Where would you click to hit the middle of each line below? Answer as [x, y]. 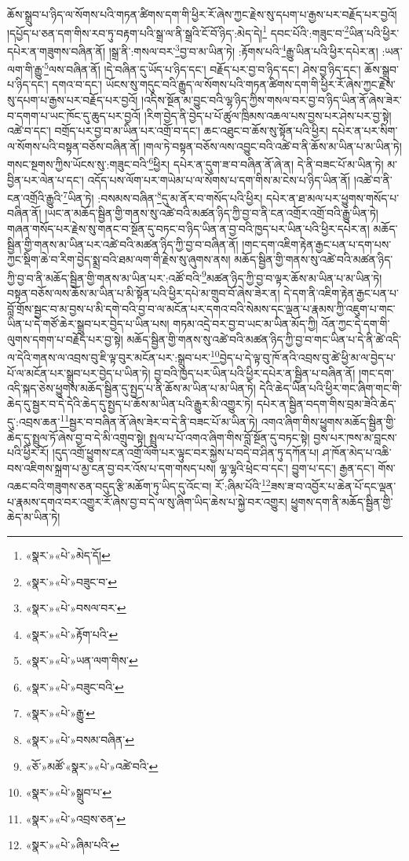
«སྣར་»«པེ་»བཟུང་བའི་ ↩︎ [75, 686]
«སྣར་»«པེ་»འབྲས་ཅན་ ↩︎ [76, 818]
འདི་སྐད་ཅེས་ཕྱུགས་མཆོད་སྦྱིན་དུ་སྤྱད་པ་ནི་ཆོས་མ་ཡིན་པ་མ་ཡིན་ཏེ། [131, 388]
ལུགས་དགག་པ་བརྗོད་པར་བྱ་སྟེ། [65, 339]
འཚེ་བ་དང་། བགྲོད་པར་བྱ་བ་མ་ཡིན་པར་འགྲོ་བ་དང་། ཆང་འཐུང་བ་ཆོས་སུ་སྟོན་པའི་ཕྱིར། [168, 131]
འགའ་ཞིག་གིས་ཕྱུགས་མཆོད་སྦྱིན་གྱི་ [329, 422]
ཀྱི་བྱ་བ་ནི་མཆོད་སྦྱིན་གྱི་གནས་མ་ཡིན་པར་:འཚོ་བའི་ [105, 277]
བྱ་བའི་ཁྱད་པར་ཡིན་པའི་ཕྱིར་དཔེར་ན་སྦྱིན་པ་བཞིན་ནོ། [255, 372]
